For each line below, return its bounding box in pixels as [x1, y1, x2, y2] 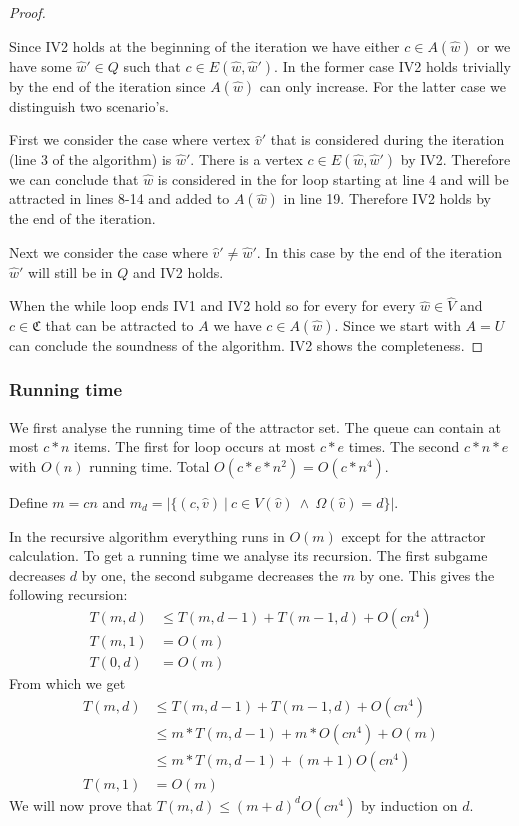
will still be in [28, 261, 113, 282]
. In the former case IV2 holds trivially [274, 55, 511, 76]
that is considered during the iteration [270, 129, 505, 150]
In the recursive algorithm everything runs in [9, 525, 285, 546]
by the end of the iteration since [9, 75, 206, 96]
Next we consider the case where [9, 241, 208, 262]
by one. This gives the [359, 564, 495, 585]
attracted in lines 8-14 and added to [9, 188, 230, 209]
